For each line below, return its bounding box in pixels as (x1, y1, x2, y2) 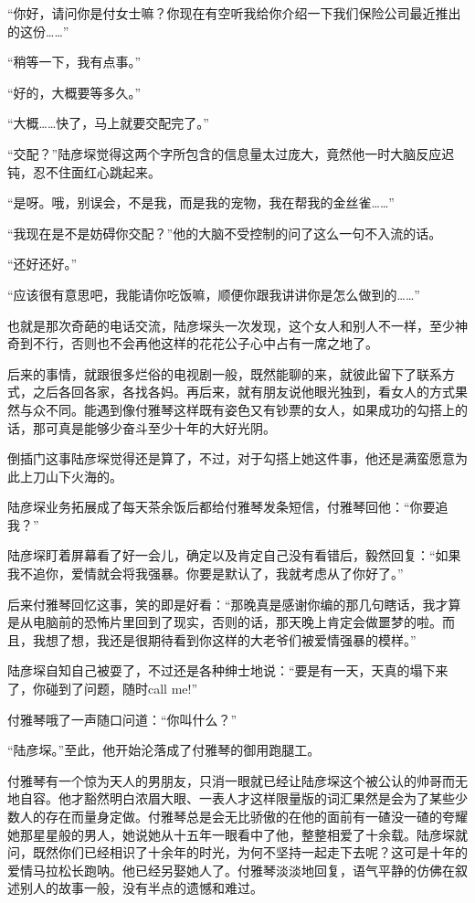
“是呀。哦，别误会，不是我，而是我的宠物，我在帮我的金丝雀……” (7, 193, 395, 212)
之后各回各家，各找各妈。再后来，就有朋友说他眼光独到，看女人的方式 (32, 382, 455, 401)
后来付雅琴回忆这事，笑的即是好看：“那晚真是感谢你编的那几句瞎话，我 (7, 594, 436, 613)
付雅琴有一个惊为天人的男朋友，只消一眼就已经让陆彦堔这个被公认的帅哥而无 (7, 770, 468, 790)
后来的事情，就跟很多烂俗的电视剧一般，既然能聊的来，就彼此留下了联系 (7, 364, 442, 383)
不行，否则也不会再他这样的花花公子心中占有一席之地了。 (32, 334, 378, 353)
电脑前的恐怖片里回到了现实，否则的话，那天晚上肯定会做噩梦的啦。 (32, 612, 442, 632)
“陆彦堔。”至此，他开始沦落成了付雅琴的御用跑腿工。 (7, 740, 321, 760)
